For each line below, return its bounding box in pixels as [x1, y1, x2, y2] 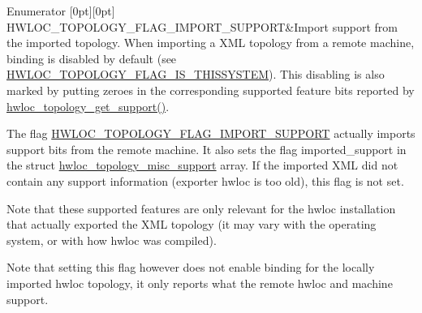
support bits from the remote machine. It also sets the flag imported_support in [6, 140, 407, 157]
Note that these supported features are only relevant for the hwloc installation [6, 199, 396, 217]
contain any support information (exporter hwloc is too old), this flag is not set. [6, 172, 404, 189]
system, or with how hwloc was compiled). [6, 231, 217, 248]
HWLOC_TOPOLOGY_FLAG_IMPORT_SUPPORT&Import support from [6, 18, 398, 35]
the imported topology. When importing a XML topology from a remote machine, [6, 34, 415, 51]
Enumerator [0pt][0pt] [6, 2, 115, 19]
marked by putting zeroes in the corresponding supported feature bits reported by [6, 81, 415, 98]
